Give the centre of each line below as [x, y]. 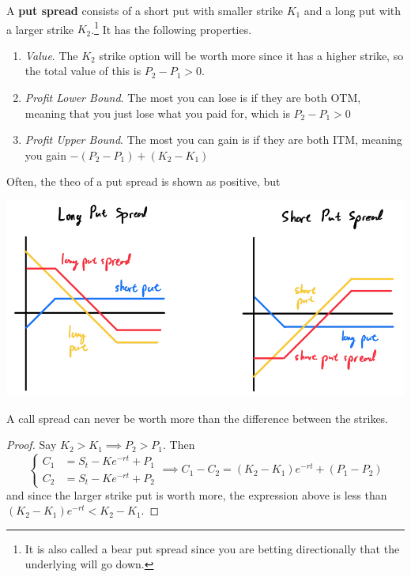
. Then [179, 445]
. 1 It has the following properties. [172, 28]
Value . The [51, 55]
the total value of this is [83, 71]
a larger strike [40, 29]
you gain [45, 155]
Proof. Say [32, 445]
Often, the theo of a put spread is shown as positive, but [143, 181]
